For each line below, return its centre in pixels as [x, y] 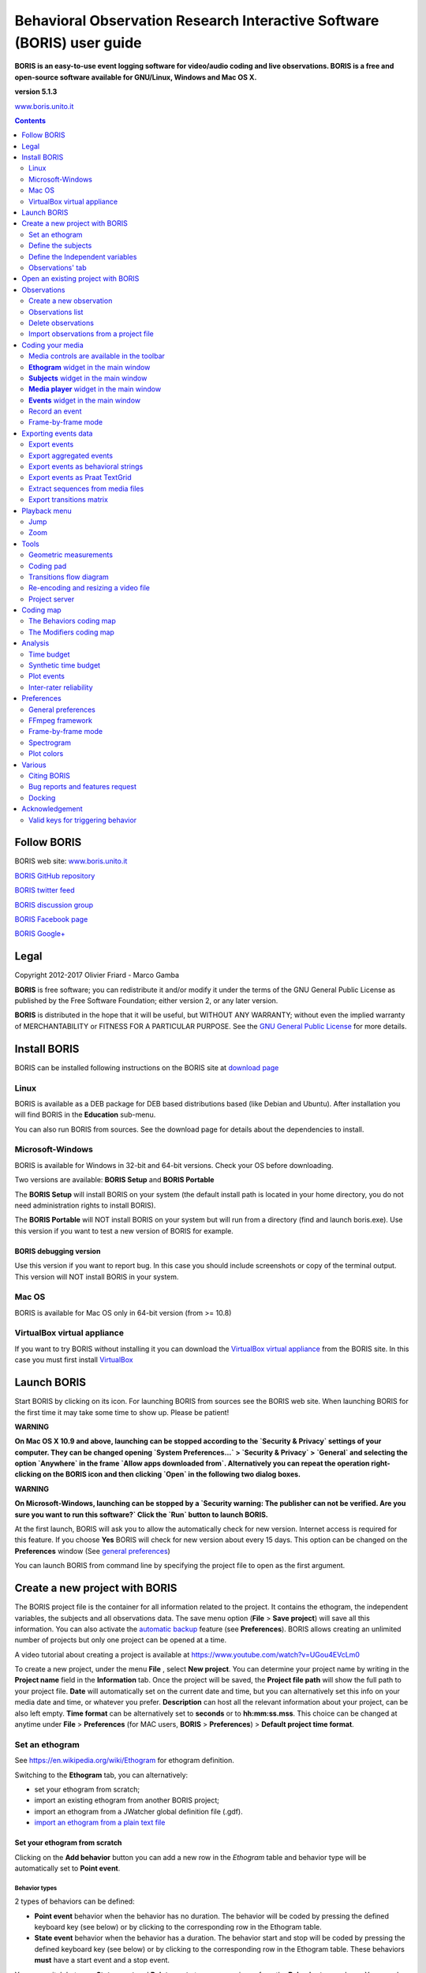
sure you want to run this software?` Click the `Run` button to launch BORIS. [141, 1514]
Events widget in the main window [85, 400]
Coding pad [48, 566]
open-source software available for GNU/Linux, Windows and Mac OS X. [136, 77]
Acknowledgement [52, 809]
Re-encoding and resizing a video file [89, 588]
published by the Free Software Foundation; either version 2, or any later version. [146, 1001]
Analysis [35, 643]
